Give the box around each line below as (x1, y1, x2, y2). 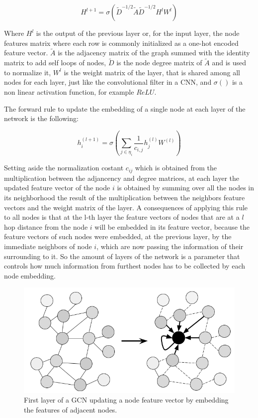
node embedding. (4, 270, 56, 280)
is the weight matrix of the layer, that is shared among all (64, 67, 241, 77)
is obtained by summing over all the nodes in (117, 182, 254, 193)
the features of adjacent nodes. (24, 404, 117, 415)
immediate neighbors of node (4, 241, 92, 252)
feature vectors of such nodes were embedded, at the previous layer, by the (4, 231, 232, 242)
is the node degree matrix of (116, 57, 202, 68)
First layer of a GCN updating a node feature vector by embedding (24, 395, 229, 405)
